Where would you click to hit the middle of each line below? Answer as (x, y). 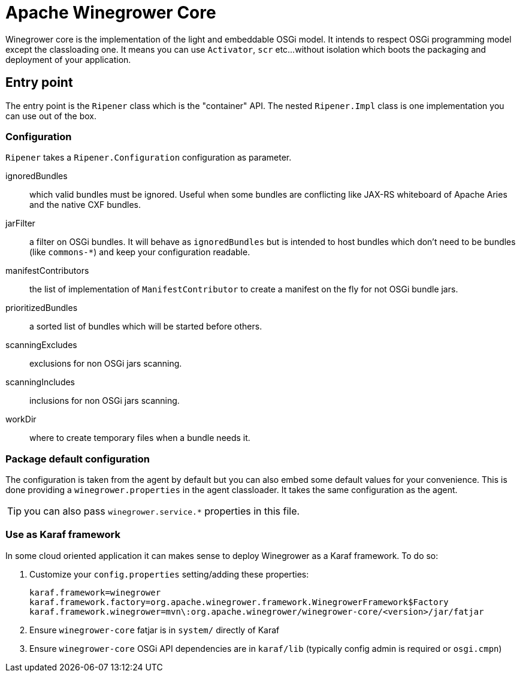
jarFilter (20, 223)
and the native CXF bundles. (85, 205)
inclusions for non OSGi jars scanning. (105, 401)
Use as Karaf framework (63, 535)
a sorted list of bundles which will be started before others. (146, 327)
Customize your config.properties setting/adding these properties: (169, 574)
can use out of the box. (51, 116)
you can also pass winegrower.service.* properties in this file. (162, 511)
